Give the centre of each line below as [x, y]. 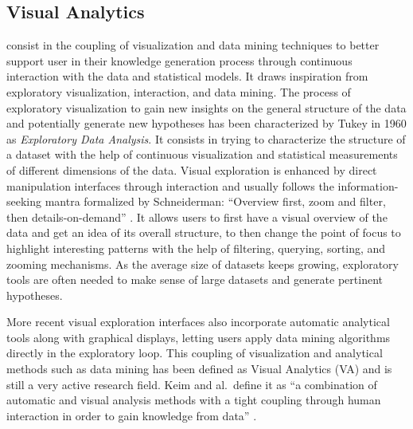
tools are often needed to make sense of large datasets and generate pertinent [195, 279]
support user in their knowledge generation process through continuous [179, 60]
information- [368, 185]
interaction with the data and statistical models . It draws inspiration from [187, 76]
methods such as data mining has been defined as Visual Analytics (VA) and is [199, 369]
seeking [24, 201]
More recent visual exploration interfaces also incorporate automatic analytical [198, 322]
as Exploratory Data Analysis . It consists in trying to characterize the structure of [206, 138]
